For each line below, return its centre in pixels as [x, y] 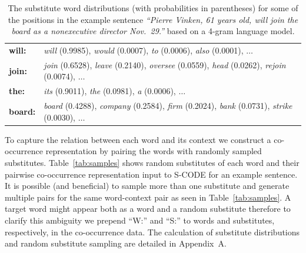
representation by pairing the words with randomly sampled [154, 151]
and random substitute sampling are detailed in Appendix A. [116, 243]
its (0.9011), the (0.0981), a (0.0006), [110, 91]
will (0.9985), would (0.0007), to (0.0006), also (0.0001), [144, 50]
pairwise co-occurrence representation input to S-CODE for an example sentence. [151, 174]
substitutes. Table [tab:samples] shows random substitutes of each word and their [152, 163]
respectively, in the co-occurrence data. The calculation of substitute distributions [152, 232]
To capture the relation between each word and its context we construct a [138, 139]
